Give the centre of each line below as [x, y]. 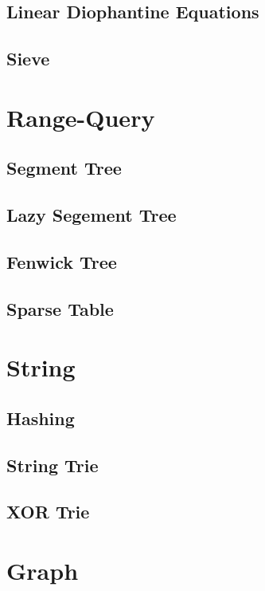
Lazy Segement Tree [92, 215]
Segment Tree [64, 168]
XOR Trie [48, 512]
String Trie [53, 465]
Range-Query [81, 117]
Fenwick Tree [62, 261]
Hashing [41, 418]
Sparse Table [60, 308]
